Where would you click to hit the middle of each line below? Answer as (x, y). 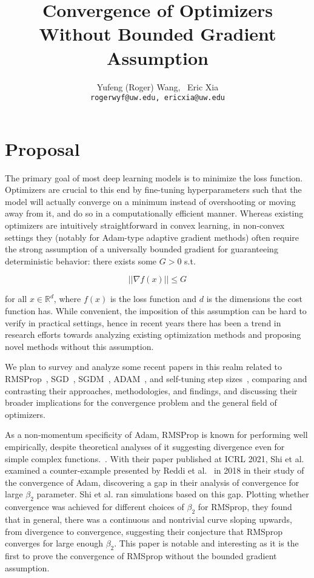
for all (16, 299)
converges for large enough (54, 543)
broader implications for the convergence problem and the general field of (141, 402)
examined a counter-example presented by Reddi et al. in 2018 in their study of (155, 470)
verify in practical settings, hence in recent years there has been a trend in (143, 322)
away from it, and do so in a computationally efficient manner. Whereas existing (154, 213)
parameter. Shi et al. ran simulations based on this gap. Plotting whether (173, 494)
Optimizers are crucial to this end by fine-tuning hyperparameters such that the (153, 190)
